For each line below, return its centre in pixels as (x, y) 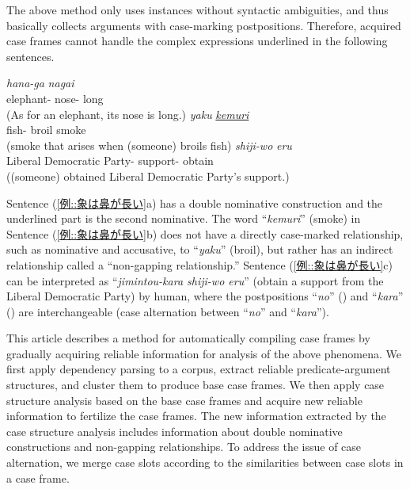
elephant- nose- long (55, 98)
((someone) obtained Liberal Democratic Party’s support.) (148, 176)
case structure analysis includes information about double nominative (175, 431)
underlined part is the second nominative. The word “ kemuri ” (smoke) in (184, 218)
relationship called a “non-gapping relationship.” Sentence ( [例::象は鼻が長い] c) (199, 264)
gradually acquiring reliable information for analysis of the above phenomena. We (204, 353)
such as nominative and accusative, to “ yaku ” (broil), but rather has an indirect (200, 249)
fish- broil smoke (46, 130)
